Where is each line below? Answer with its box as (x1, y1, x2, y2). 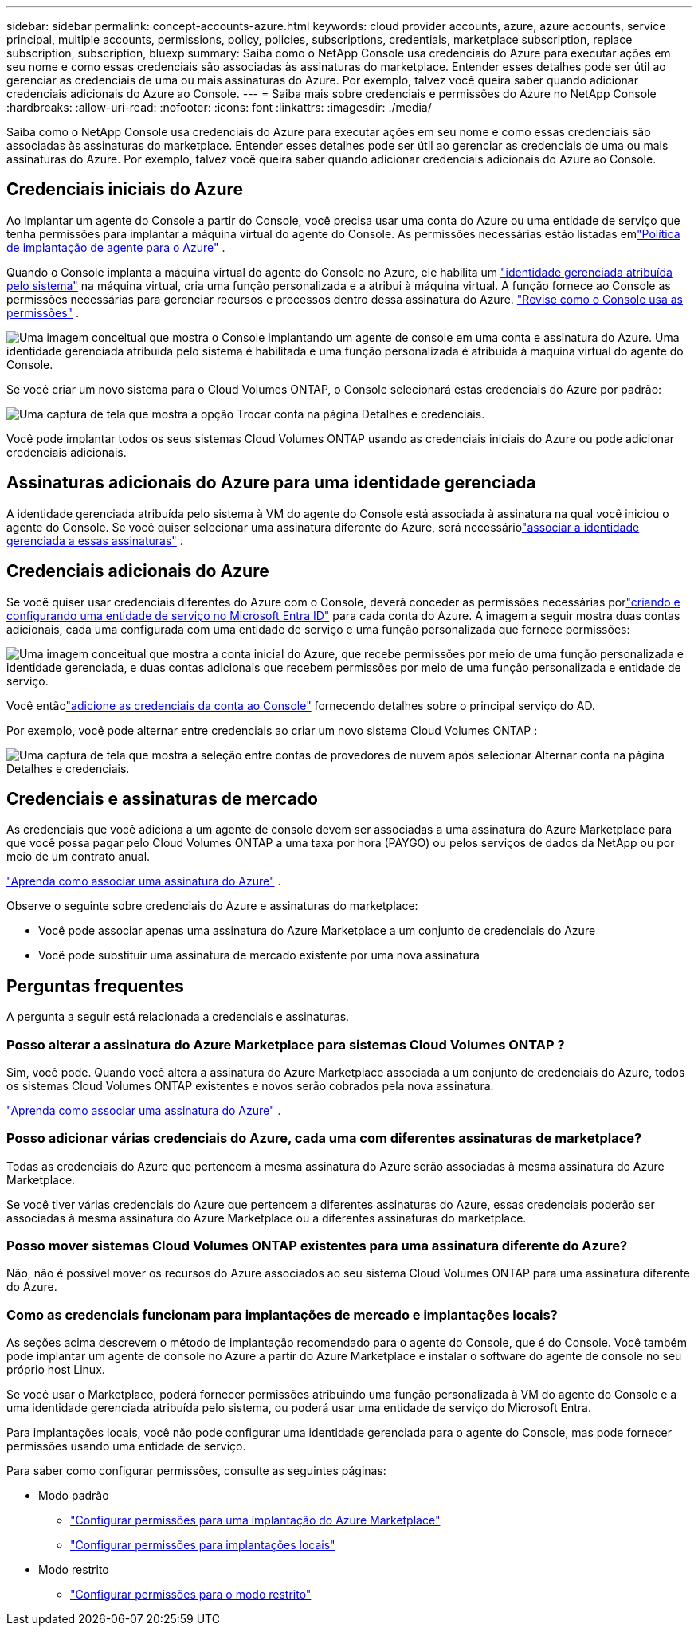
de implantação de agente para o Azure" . (6, 240, 225, 254)
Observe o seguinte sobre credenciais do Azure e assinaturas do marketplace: (6, 899, 418, 913)
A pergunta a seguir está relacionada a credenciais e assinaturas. (6, 1010, 350, 1024)
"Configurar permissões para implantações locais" (70, 1538, 335, 1552)
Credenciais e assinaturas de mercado (6, 788, 318, 809)
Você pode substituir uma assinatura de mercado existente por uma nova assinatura (38, 948, 480, 963)
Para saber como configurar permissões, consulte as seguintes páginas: (6, 1464, 386, 1478)
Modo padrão (38, 1489, 109, 1503)
